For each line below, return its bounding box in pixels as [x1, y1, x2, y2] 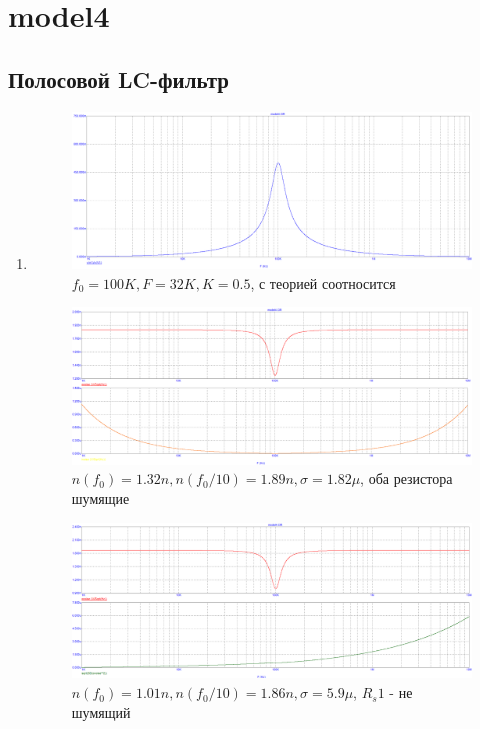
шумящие [71, 487, 130, 508]
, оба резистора [360, 468, 453, 489]
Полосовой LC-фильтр [8, 63, 229, 94]
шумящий [71, 701, 131, 722]
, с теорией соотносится [250, 272, 396, 293]
